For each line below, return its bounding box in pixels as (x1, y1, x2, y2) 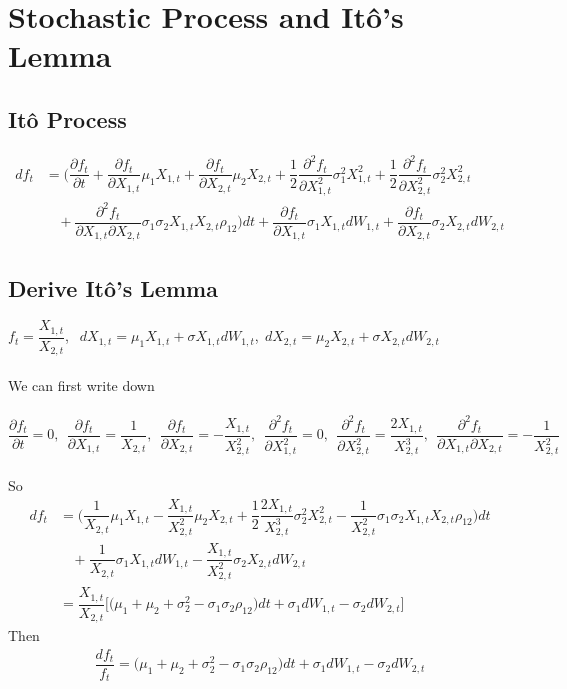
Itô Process (8, 103, 127, 134)
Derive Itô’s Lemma (8, 272, 218, 303)
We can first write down (8, 374, 155, 395)
